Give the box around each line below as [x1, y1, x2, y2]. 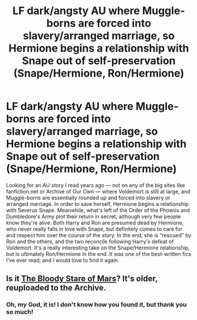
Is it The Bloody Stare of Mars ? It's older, [6, 274, 158, 284]
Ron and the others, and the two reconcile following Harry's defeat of [6, 238, 174, 245]
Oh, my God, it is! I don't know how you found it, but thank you [6, 301, 187, 309]
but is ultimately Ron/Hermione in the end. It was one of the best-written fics [6, 250, 192, 257]
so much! [6, 308, 34, 316]
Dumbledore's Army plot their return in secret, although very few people [6, 213, 181, 220]
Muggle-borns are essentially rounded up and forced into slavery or [6, 194, 171, 201]
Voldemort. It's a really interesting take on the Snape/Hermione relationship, [6, 244, 190, 251]
